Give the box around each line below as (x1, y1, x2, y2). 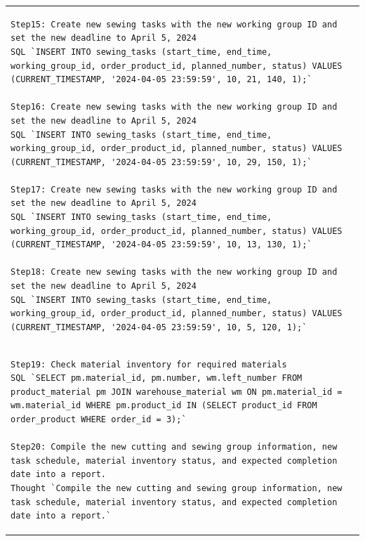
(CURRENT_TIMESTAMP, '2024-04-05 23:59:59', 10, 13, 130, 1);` (11, 240, 312, 250)
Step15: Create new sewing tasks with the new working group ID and (11, 19, 338, 30)
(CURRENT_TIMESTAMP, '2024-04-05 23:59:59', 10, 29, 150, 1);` (11, 157, 312, 167)
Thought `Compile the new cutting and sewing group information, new (11, 483, 343, 493)
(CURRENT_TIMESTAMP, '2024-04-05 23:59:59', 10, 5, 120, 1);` (11, 322, 307, 332)
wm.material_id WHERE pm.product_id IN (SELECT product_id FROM (11, 400, 317, 411)
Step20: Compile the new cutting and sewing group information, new (11, 442, 338, 452)
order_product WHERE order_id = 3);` (11, 415, 187, 425)
